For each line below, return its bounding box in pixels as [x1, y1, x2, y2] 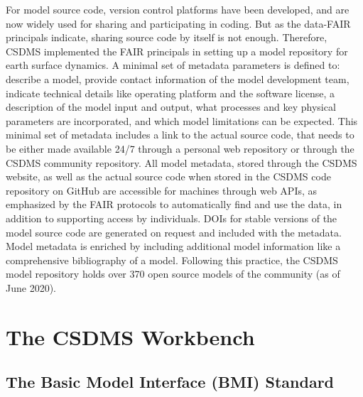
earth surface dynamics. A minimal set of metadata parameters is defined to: [6, 58, 340, 72]
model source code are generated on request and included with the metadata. [6, 224, 342, 239]
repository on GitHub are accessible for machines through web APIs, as [6, 183, 318, 197]
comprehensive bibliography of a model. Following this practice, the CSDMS [6, 252, 338, 267]
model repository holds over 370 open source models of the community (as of [6, 266, 340, 281]
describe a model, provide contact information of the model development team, [6, 71, 350, 86]
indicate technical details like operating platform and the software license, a [6, 85, 335, 100]
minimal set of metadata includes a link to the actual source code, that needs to [6, 127, 354, 142]
